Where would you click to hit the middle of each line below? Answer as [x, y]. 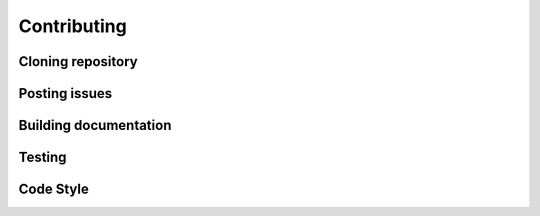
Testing [42, 157]
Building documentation [95, 125]
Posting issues [65, 93]
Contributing [72, 26]
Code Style [53, 189]
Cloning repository [78, 61]
